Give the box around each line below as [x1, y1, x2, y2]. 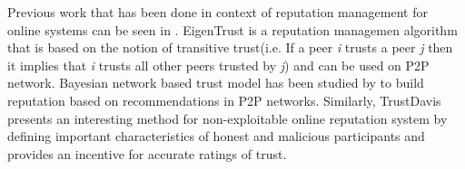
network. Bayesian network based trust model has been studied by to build [7, 73, 424, 92]
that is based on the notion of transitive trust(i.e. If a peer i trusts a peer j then [7, 38, 453, 57]
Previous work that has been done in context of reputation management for [7, 3, 428, 21]
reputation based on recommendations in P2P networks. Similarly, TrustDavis [7, 90, 441, 109]
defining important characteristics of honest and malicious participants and [7, 127, 425, 146]
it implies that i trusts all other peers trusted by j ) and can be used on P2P [7, 55, 430, 74]
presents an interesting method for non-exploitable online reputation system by [7, 108, 448, 127]
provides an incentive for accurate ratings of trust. [7, 144, 287, 163]
